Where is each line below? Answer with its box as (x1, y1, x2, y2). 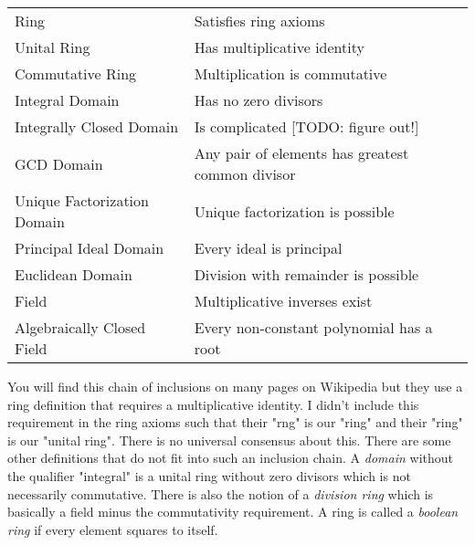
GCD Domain (15, 152, 103, 174)
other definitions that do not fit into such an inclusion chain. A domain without (7, 448, 453, 467)
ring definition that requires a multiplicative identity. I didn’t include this (7, 394, 419, 414)
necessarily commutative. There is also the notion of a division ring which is (7, 484, 434, 503)
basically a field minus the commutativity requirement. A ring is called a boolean (7, 502, 459, 521)
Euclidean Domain (15, 264, 132, 285)
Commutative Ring (15, 63, 137, 84)
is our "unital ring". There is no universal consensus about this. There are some (7, 430, 451, 449)
